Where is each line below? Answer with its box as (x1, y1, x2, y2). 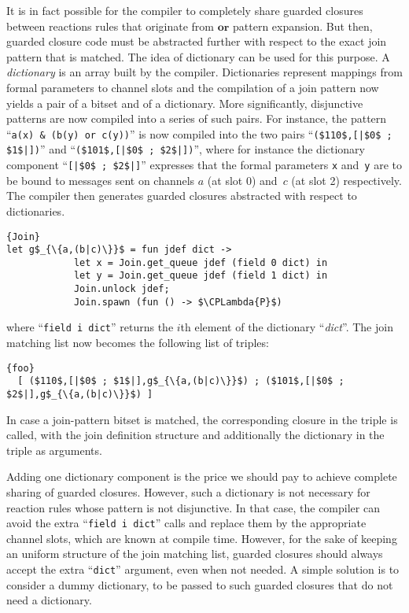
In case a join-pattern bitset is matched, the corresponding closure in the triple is (6, 411, 398, 427)
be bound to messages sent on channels (6, 172, 195, 188)
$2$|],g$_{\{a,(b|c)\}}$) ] (6, 389, 153, 400)
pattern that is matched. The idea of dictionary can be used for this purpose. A (6, 48, 390, 65)
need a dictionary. (6, 592, 92, 608)
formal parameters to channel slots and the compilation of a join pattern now (6, 79, 379, 95)
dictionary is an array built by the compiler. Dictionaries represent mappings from (6, 64, 403, 80)
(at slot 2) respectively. (291, 172, 402, 188)
